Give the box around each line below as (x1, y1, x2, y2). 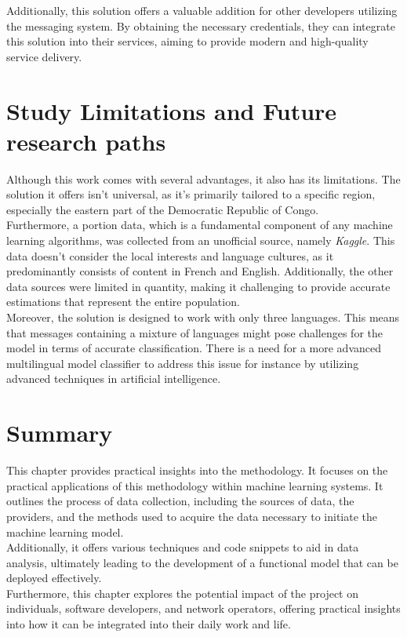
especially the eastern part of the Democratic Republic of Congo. (6, 201, 319, 217)
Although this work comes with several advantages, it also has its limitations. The (6, 170, 401, 187)
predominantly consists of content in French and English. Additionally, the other (6, 263, 394, 279)
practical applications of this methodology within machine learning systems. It (6, 477, 383, 493)
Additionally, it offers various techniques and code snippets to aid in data (6, 539, 359, 555)
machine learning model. (6, 523, 124, 540)
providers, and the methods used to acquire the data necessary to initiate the (6, 508, 378, 524)
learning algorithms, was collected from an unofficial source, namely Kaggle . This (6, 232, 395, 249)
